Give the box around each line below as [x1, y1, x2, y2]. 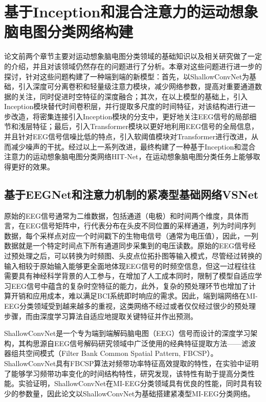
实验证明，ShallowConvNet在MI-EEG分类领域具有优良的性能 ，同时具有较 [18, 378, 262, 389]
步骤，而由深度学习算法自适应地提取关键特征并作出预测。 [4, 310, 197, 321]
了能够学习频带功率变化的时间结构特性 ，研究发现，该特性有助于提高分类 [4, 368, 248, 378]
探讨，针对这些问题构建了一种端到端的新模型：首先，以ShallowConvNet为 [4, 71, 250, 81]
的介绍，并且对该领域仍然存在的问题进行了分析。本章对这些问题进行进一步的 [4, 60, 262, 71]
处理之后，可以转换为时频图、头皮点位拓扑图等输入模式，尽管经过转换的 [18, 250, 262, 261]
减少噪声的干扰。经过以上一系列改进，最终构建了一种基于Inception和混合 [11, 141, 256, 152]
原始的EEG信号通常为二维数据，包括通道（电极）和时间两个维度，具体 [4, 210, 242, 221]
